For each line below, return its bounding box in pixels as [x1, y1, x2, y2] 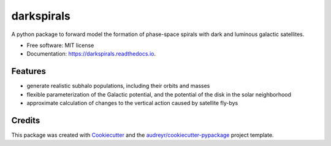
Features [11, 66, 46, 76]
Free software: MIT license [26, 42, 94, 49]
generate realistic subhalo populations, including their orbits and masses [26, 82, 210, 90]
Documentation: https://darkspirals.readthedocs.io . [26, 50, 156, 57]
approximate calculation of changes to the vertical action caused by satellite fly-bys [26, 100, 238, 107]
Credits [11, 115, 40, 125]
